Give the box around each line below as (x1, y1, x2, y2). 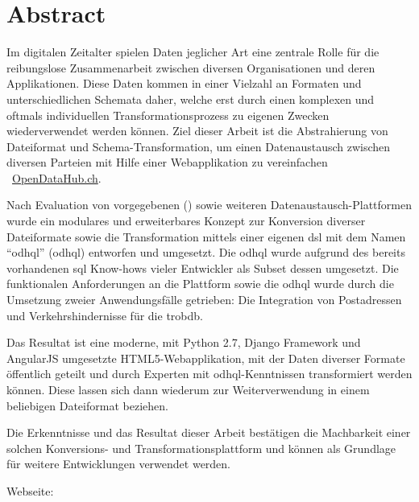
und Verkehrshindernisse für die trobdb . (6, 307, 203, 323)
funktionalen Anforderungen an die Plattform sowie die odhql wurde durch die (6, 275, 394, 292)
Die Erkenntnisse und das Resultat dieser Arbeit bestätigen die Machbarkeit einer (6, 424, 411, 441)
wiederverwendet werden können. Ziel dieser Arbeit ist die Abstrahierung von (6, 122, 388, 139)
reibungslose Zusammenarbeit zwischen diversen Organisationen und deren (6, 59, 375, 76)
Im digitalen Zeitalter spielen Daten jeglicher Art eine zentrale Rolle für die (6, 43, 380, 60)
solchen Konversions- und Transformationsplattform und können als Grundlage (6, 439, 396, 456)
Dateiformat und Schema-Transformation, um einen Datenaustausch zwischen (6, 138, 391, 154)
